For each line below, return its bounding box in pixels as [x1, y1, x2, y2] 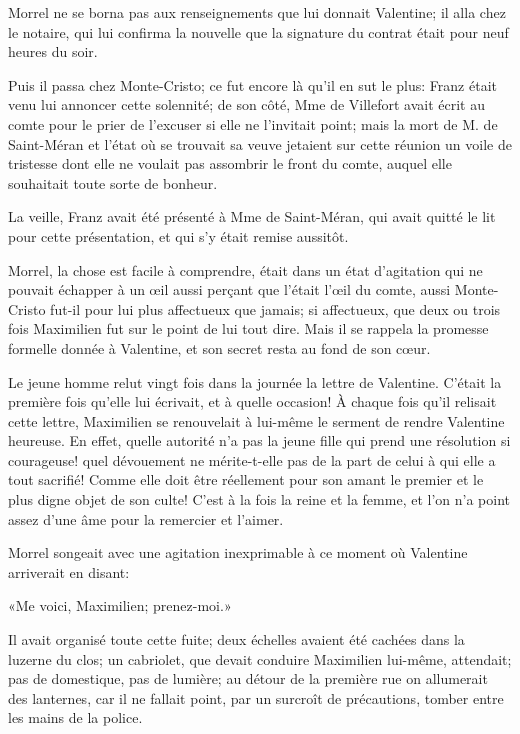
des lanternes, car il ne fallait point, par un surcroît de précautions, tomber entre [8, 687, 504, 708]
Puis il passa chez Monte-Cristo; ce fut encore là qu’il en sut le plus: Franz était [8, 74, 497, 95]
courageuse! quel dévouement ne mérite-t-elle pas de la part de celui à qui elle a [8, 449, 496, 470]
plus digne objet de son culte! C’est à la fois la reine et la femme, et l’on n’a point [8, 489, 510, 510]
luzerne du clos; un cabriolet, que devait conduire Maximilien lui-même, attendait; [8, 648, 512, 669]
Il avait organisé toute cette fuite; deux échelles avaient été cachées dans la [8, 629, 465, 650]
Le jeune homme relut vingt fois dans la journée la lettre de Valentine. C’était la [8, 371, 502, 392]
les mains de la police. [8, 707, 143, 728]
